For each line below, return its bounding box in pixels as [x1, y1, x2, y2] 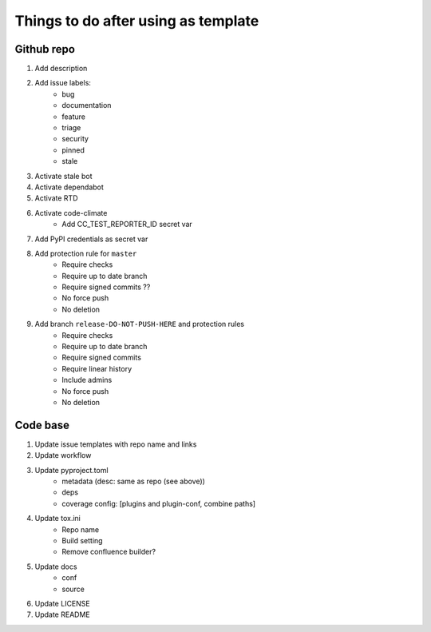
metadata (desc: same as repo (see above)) [61, 476, 205, 487]
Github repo [14, 42, 76, 56]
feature [61, 112, 85, 121]
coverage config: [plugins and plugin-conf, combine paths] [61, 499, 255, 508]
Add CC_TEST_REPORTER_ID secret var [61, 220, 193, 229]
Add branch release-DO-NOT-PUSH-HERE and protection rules [34, 320, 245, 329]
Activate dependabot [34, 182, 104, 192]
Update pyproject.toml [34, 465, 109, 475]
